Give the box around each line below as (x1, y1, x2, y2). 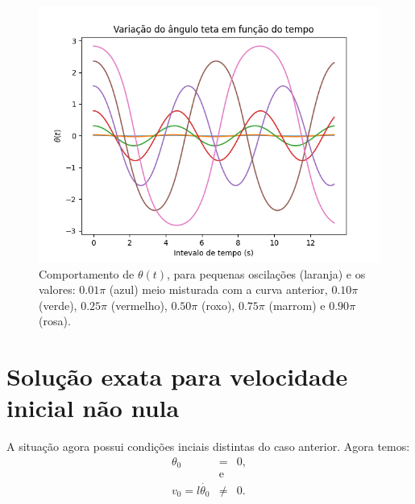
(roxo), (201, 296, 235, 313)
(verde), (39, 296, 77, 313)
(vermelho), (110, 296, 168, 313)
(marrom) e (268, 296, 326, 313)
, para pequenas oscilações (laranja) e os (167, 265, 366, 282)
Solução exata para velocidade (6, 360, 348, 393)
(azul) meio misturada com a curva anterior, (109, 281, 328, 298)
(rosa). (39, 312, 71, 329)
